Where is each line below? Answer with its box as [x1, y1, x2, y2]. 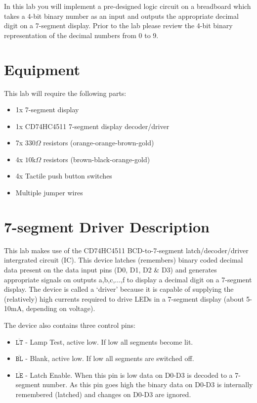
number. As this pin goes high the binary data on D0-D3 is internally [42, 379, 253, 390]
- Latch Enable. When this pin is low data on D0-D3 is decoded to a [25, 369, 233, 380]
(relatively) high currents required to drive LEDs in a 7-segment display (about [4, 293, 244, 304]
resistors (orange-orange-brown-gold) [43, 137, 154, 148]
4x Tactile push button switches [15, 171, 112, 181]
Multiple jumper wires [15, 187, 83, 198]
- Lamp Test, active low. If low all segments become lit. [25, 336, 193, 347]
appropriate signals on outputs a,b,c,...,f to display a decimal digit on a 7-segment [4, 274, 252, 284]
